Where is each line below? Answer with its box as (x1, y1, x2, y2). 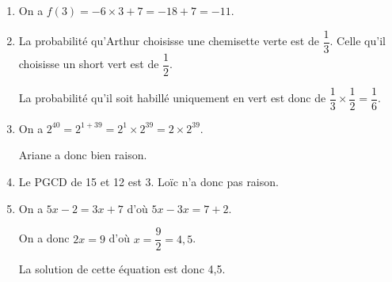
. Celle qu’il (329, 32, 386, 49)
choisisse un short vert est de (18, 55, 159, 72)
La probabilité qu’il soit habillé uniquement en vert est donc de (18, 90, 326, 106)
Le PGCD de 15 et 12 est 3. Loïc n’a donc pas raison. (18, 173, 279, 189)
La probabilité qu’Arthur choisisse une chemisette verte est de (18, 32, 319, 49)
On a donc (18, 230, 70, 246)
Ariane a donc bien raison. (18, 147, 147, 163)
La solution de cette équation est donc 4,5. (18, 261, 226, 277)
